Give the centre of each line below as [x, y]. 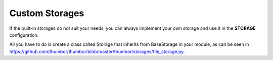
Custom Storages [47, 13]
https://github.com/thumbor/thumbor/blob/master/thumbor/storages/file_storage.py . [97, 51]
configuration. [24, 35]
